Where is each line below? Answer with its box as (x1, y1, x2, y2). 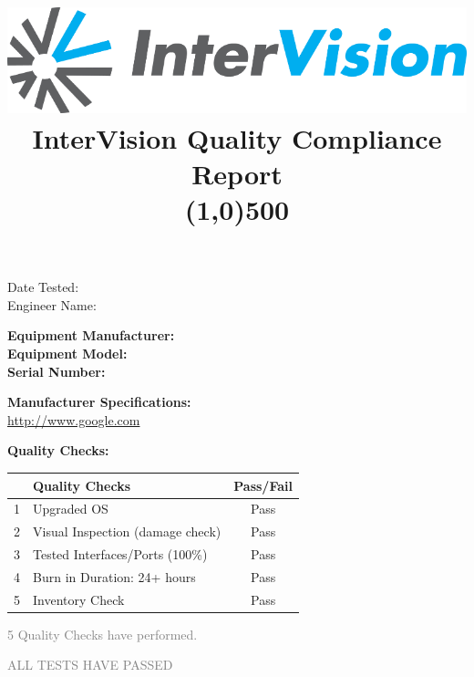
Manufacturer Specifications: (7, 392, 191, 411)
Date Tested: (7, 277, 79, 297)
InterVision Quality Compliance (32, 119, 442, 156)
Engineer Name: (7, 295, 97, 314)
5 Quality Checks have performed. (7, 624, 198, 643)
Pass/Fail (233, 475, 293, 495)
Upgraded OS (33, 499, 108, 518)
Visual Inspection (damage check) (33, 522, 222, 541)
